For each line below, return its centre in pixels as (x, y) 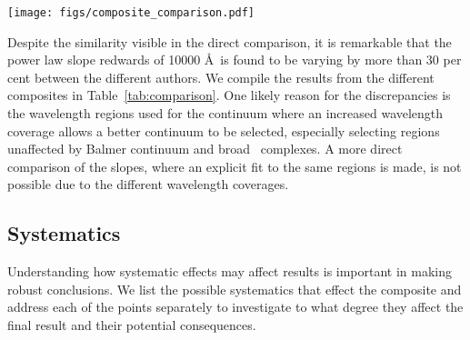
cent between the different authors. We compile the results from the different (221, 77)
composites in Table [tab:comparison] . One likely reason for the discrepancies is (229, 95)
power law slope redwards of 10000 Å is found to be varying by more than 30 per (235, 60)
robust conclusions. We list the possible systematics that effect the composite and (235, 289)
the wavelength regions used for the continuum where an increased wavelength (225, 113)
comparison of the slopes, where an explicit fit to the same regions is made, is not (235, 166)
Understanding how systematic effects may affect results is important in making (230, 271)
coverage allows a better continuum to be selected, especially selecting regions (224, 130)
